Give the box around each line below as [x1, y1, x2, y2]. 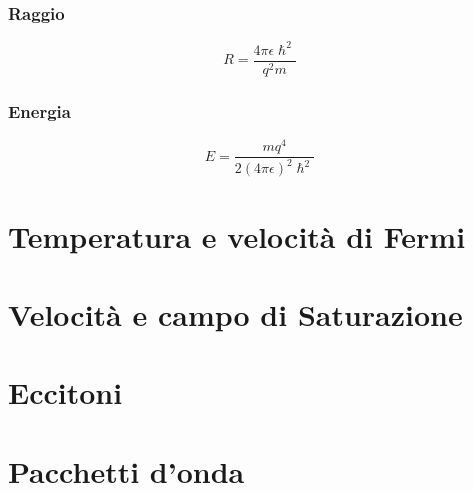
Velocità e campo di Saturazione [8, 294, 463, 335]
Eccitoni [8, 372, 123, 413]
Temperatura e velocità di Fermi [8, 215, 466, 256]
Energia [8, 98, 71, 123]
